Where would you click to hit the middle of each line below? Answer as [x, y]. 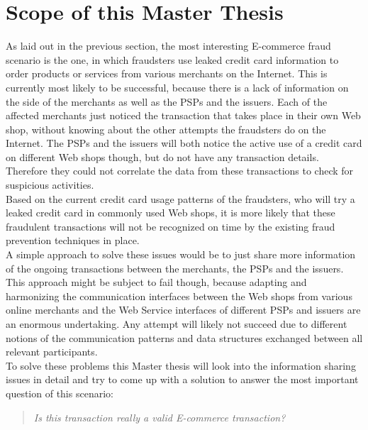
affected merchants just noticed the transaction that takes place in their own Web [183, 115]
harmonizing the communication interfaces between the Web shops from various [179, 296]
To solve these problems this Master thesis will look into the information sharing [181, 365]
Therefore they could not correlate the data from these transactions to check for [180, 171]
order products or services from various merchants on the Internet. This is [167, 73]
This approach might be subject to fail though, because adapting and [156, 282]
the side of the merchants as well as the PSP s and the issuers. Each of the [167, 101]
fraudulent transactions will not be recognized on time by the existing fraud [171, 226]
